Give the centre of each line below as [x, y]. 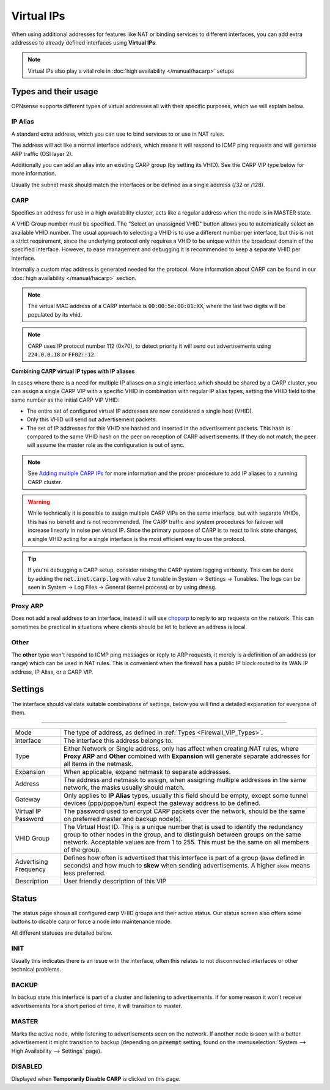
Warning [39, 502]
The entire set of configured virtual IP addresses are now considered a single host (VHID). [140, 411]
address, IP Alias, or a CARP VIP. [53, 672]
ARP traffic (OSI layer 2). [42, 153]
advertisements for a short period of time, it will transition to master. [97, 1006]
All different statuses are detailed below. [62, 933]
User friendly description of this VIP [115, 882]
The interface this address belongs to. [118, 741]
